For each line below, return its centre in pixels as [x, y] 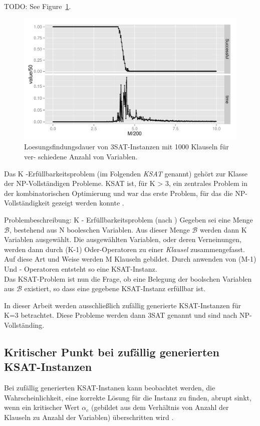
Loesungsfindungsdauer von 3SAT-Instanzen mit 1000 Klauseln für [126, 147]
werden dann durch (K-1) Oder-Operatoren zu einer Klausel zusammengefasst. [124, 249]
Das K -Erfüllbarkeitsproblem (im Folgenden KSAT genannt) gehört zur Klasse [126, 173]
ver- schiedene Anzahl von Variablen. [81, 156]
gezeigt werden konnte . [88, 203]
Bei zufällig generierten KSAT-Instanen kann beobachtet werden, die [110, 388]
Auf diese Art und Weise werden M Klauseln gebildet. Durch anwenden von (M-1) [130, 259]
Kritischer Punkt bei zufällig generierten [112, 352]
